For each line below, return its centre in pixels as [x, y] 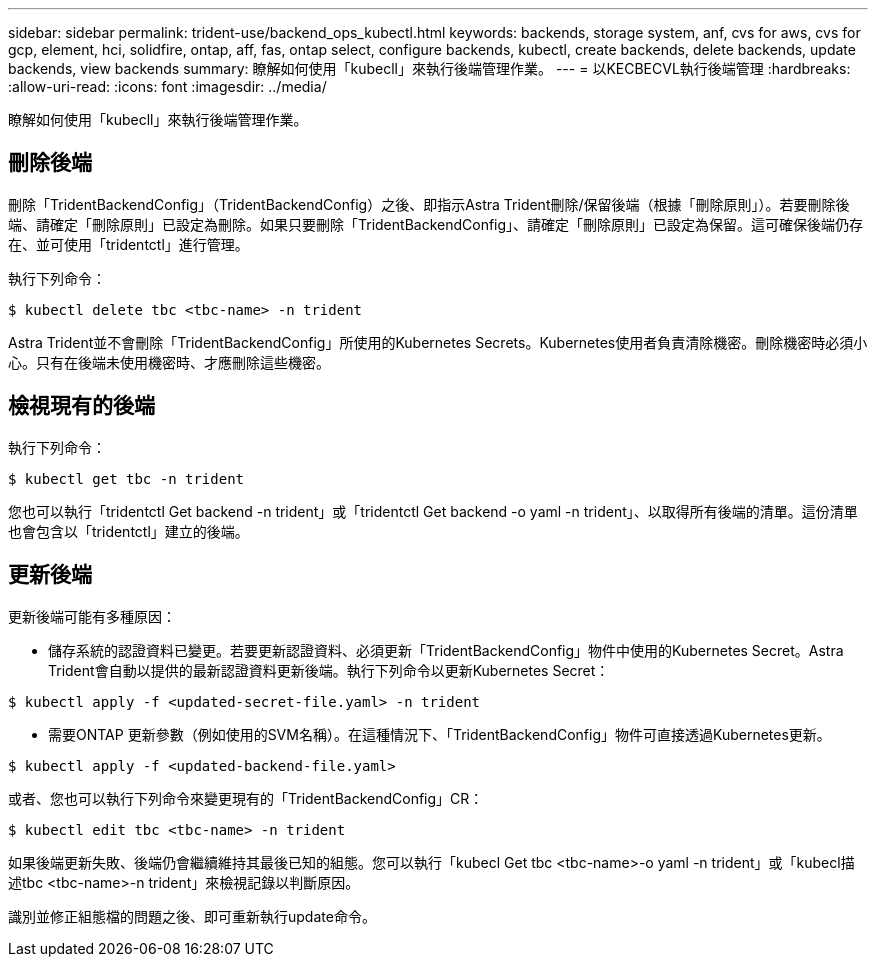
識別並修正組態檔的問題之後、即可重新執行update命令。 [192, 916]
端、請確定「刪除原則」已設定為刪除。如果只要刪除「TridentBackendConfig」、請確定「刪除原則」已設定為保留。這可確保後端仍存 [436, 224]
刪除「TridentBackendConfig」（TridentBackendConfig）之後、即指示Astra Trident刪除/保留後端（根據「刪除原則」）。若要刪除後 [429, 204]
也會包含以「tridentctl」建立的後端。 [128, 531]
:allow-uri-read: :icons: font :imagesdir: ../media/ [167, 86]
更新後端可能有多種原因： [92, 616]
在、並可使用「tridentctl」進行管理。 [128, 244]
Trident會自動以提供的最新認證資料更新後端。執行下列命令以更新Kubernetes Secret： [329, 670]
